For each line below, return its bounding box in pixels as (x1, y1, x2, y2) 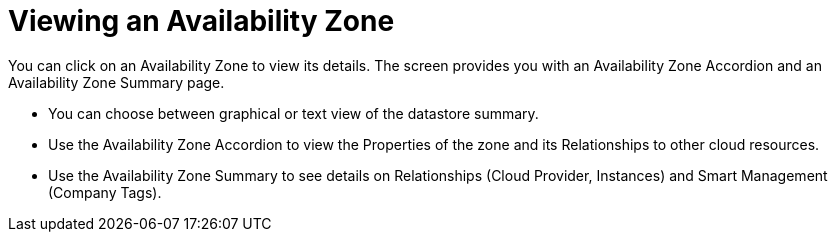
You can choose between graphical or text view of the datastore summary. (48, 104, 539, 122)
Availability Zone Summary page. (8, 73, 225, 91)
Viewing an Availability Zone (8, 4, 395, 38)
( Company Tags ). (48, 183, 162, 201)
